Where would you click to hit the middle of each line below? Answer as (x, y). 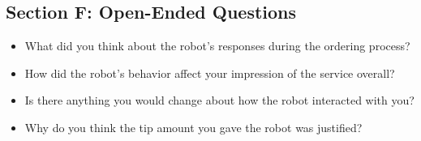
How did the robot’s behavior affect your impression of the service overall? (210, 73)
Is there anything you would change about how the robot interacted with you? (219, 100)
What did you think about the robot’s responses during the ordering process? (217, 46)
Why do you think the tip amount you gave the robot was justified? (193, 127)
